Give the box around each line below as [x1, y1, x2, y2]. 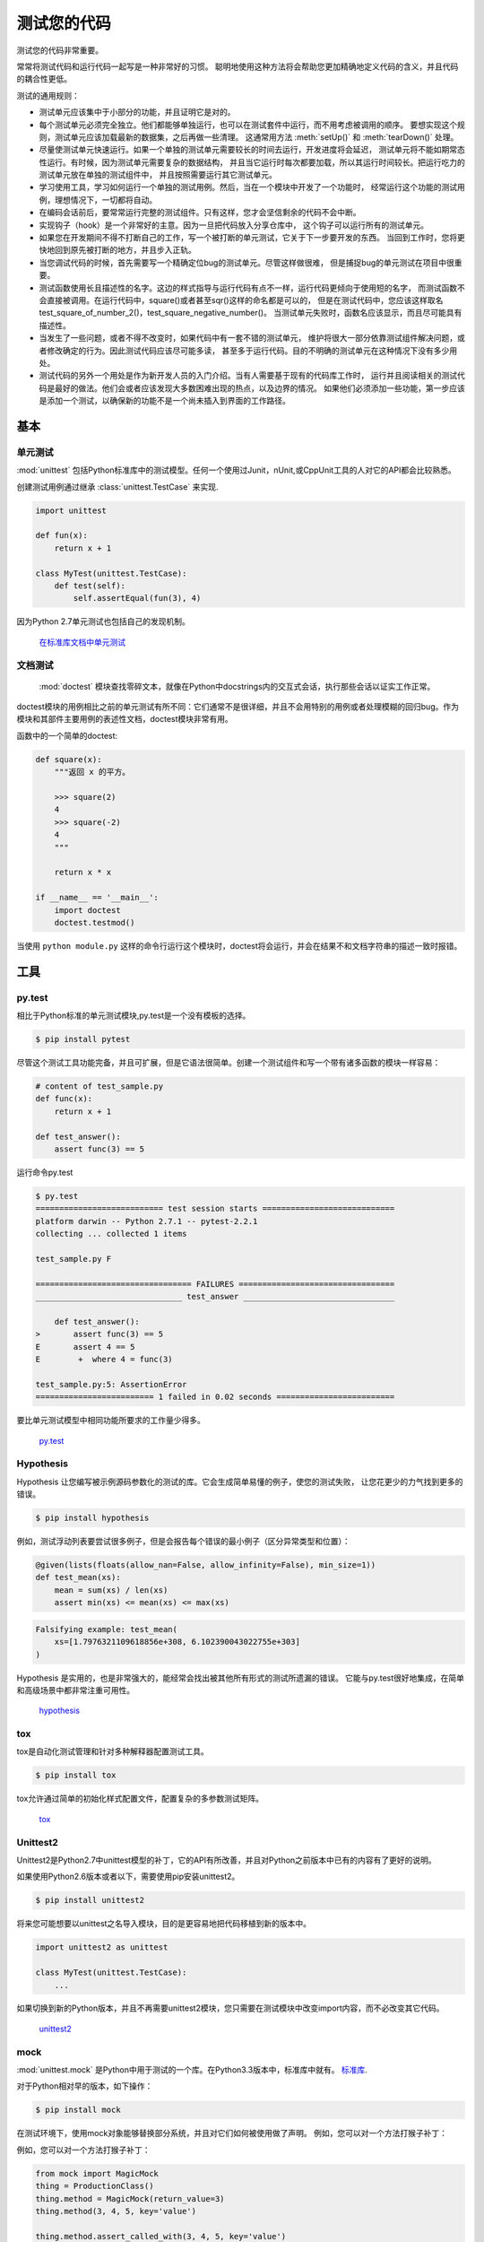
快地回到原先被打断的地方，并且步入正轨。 [39, 245, 196, 256]
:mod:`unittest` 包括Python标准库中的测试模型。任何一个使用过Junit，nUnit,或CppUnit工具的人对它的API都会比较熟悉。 [16, 465, 456, 475]
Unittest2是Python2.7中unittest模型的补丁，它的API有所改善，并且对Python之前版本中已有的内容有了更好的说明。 [16, 1855, 436, 1865]
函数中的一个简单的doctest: [16, 730, 118, 741]
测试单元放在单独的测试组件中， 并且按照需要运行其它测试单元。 [39, 169, 277, 180]
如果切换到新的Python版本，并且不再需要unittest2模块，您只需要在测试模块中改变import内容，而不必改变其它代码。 [16, 2003, 445, 2013]
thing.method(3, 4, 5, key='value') [35, 2206, 197, 2216]
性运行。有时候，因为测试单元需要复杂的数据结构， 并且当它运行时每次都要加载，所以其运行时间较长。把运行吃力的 [39, 157, 465, 168]
